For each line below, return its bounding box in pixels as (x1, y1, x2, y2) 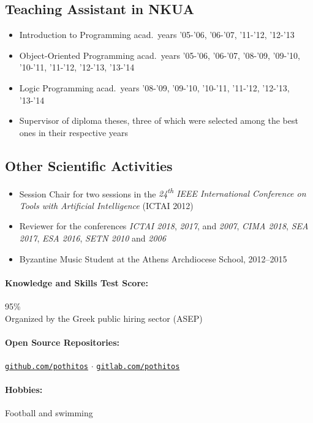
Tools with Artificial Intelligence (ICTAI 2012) (19, 199, 194, 211)
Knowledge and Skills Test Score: (5, 276, 148, 289)
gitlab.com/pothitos (96, 362, 180, 371)
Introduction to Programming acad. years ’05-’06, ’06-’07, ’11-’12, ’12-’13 (19, 28, 295, 41)
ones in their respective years (19, 126, 129, 139)
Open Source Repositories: (5, 335, 119, 348)
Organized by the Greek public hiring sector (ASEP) (5, 311, 203, 324)
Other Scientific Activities (5, 156, 173, 175)
